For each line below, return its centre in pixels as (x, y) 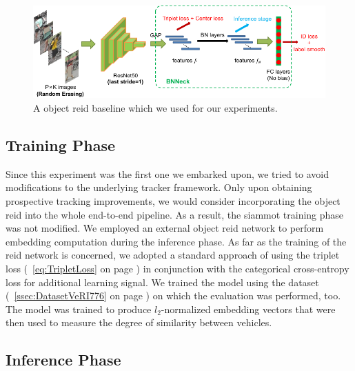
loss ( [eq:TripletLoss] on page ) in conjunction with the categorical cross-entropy (177, 268)
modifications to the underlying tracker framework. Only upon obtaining (159, 187)
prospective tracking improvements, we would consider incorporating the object (173, 200)
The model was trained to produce (79, 309)
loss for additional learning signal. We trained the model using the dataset (162, 282)
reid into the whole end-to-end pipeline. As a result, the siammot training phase (175, 214)
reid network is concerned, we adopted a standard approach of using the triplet (173, 255)
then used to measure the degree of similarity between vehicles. (139, 322)
